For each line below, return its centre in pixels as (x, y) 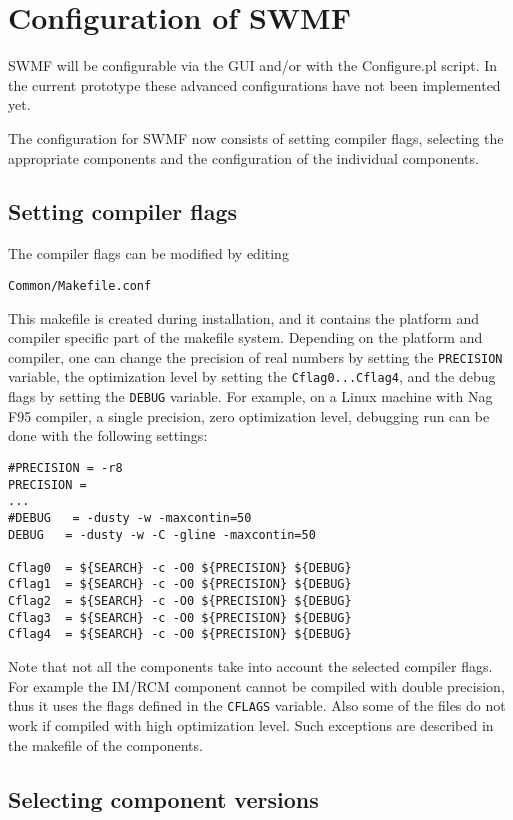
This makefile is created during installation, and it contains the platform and (244, 317)
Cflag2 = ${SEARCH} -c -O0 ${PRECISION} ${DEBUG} (180, 601)
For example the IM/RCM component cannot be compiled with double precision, (256, 685)
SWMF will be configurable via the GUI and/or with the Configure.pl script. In (253, 65)
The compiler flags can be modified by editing (148, 253)
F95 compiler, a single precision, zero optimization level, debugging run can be (249, 415)
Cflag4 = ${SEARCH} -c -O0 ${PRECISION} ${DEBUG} (180, 634)
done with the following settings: (108, 435)
